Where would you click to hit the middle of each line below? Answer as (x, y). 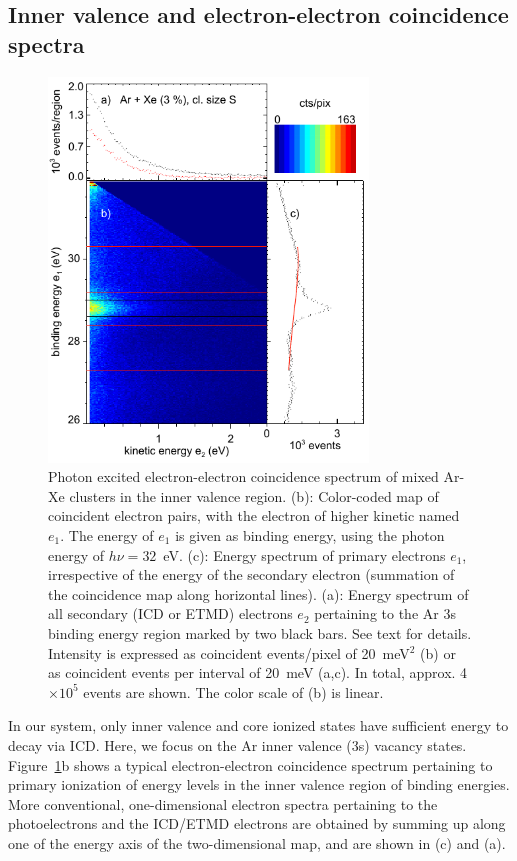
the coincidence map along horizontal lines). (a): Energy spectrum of (258, 593)
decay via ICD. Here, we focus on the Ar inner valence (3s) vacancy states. (237, 744)
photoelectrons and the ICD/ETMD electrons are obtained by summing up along (257, 823)
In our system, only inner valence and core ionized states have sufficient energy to (258, 725)
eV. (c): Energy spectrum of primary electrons (304, 554)
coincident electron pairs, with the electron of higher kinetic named (254, 515)
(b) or (438, 652)
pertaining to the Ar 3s (385, 613)
